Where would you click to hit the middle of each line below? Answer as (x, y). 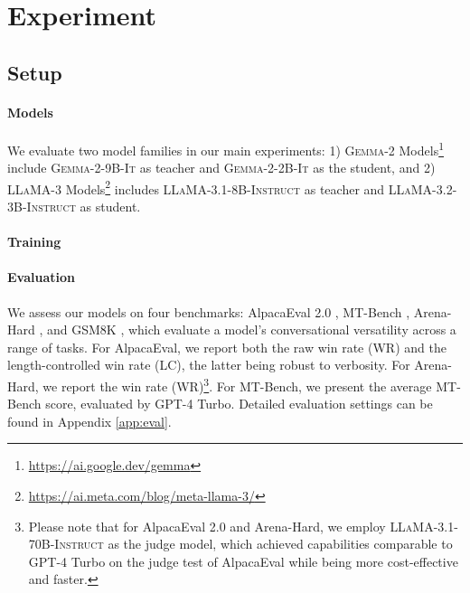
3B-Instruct (42, 207)
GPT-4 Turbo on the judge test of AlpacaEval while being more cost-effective (243, 561)
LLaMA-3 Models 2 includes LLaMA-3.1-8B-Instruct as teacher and (196, 187)
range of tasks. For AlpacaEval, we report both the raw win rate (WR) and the (227, 347)
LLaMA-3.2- (423, 188)
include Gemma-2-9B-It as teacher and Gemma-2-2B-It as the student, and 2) (221, 168)
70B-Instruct (66, 544)
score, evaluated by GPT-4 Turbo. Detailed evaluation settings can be (239, 404)
